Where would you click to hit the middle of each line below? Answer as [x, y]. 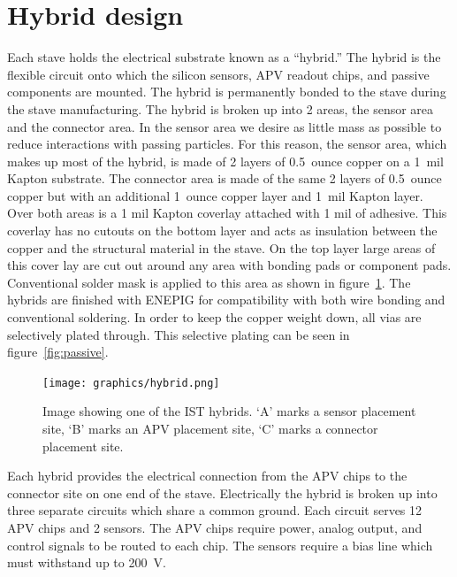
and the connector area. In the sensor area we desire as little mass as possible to [225, 126]
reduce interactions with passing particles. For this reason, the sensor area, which [227, 144]
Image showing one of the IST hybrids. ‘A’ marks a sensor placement [229, 411]
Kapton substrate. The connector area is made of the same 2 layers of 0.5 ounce [225, 178]
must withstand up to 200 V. [87, 562]
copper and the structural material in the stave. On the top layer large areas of [221, 247]
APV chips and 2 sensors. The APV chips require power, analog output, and [215, 528]
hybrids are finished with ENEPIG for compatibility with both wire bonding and [226, 300]
